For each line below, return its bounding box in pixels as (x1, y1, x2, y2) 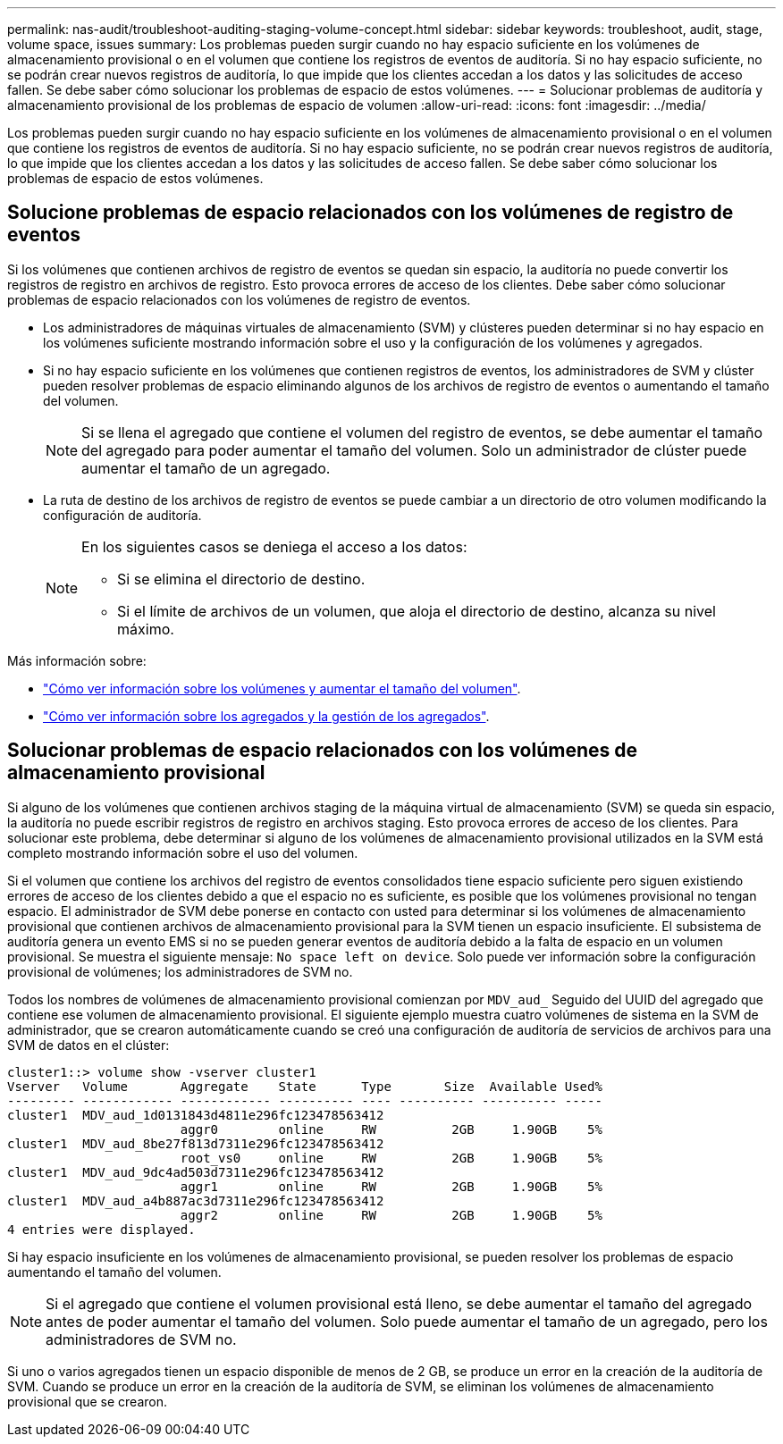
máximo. (117, 619, 174, 638)
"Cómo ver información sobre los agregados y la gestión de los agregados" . (43, 708, 490, 724)
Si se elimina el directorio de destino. (117, 569, 366, 588)
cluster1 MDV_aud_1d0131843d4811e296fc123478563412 (7, 1107, 384, 1122)
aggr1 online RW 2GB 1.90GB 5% (180, 1179, 602, 1194)
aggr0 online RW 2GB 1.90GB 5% (180, 1121, 602, 1137)
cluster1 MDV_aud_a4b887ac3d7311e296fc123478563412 (7, 1193, 384, 1208)
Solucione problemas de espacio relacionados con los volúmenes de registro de (7, 201, 734, 224)
